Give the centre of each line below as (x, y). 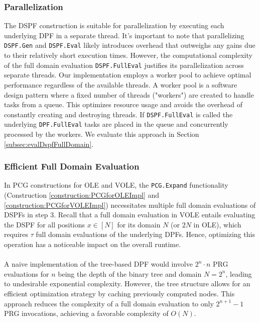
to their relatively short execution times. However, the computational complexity (128, 55)
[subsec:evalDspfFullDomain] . (49, 144)
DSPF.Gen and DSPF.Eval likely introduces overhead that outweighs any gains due (130, 45)
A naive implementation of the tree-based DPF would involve (98, 264)
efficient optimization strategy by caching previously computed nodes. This (119, 293)
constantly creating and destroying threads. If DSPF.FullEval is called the (118, 114)
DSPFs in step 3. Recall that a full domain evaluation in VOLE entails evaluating (130, 215)
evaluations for (27, 273)
